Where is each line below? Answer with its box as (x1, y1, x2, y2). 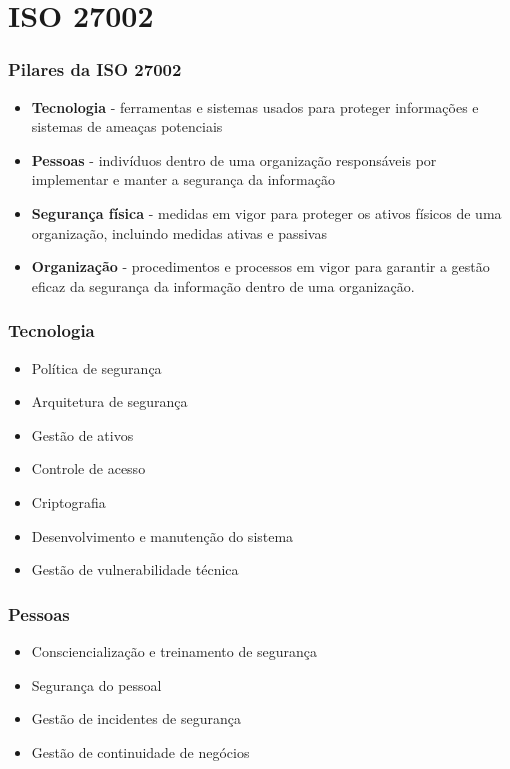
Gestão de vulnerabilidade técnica (31, 559, 239, 580)
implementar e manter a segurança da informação (31, 169, 335, 190)
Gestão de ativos (31, 424, 134, 445)
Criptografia (31, 491, 106, 512)
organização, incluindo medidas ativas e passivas (31, 222, 327, 243)
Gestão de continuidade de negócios (31, 741, 250, 762)
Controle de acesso (31, 458, 146, 479)
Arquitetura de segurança (31, 391, 188, 412)
